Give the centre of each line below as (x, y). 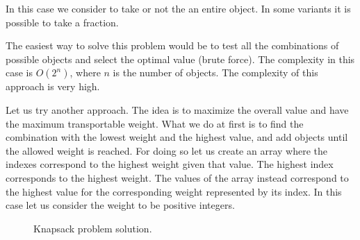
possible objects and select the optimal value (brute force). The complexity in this (180, 59)
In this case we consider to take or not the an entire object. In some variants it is (178, 8)
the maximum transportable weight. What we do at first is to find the (155, 123)
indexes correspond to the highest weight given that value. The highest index (170, 164)
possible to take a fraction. (62, 22)
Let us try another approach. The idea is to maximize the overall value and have (177, 109)
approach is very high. (53, 86)
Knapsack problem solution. (93, 228)
